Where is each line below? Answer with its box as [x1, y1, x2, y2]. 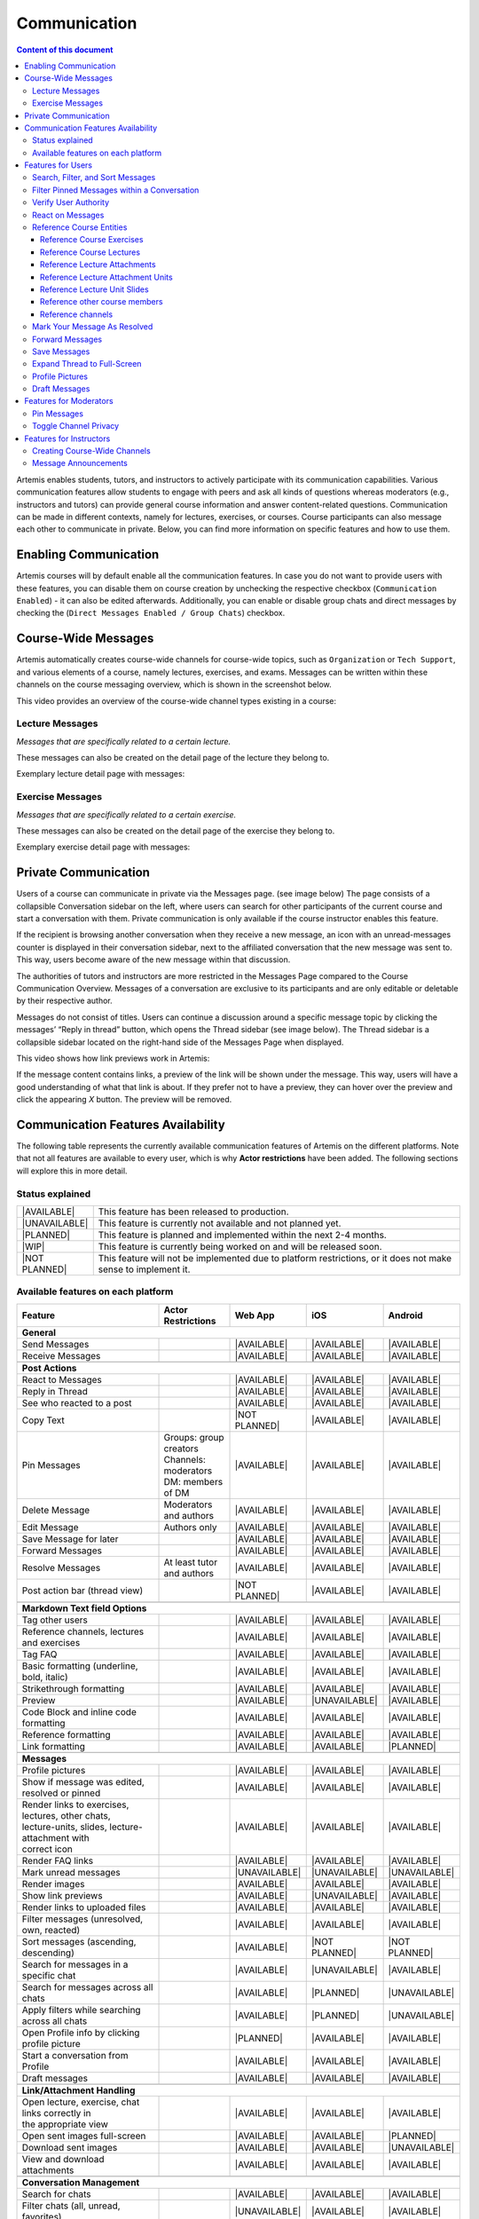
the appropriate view [21, 2118, 108, 2130]
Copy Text [21, 1414, 66, 1426]
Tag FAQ [21, 1647, 58, 1660]
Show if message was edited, [21, 1775, 145, 1788]
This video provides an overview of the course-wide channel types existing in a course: [16, 695, 337, 706]
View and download [21, 2152, 106, 2165]
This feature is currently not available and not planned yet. [98, 1217, 342, 1229]
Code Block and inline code [21, 1705, 137, 1718]
